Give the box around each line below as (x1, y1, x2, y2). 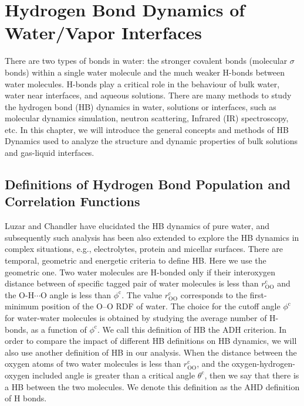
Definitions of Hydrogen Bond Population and (5, 175, 291, 193)
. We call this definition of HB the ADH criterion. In (97, 323, 287, 335)
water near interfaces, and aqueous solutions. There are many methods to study (5, 89, 292, 101)
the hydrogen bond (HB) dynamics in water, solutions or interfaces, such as (5, 100, 276, 112)
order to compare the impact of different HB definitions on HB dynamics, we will (5, 335, 297, 347)
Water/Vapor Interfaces (5, 21, 202, 45)
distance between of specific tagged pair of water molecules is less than (5, 277, 259, 289)
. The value (121, 288, 163, 301)
